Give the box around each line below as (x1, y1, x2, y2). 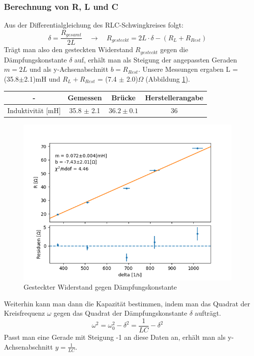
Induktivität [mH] (7, 105, 61, 115)
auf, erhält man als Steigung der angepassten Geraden (74, 54, 237, 64)
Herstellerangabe (145, 92, 203, 103)
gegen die (160, 44, 188, 55)
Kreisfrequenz (4, 308, 45, 318)
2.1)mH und (24, 73, 60, 84)
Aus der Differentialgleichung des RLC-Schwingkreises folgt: (4, 20, 184, 30)
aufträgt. (195, 308, 221, 318)
